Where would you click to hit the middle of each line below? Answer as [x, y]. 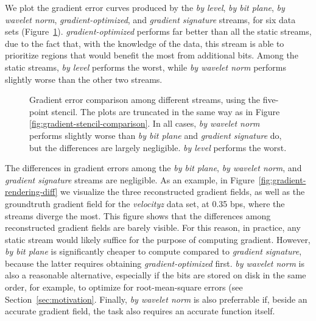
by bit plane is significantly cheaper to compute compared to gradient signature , [153, 251]
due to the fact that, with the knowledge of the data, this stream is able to [145, 43]
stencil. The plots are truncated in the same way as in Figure [166, 111]
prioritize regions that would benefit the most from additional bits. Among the [152, 55]
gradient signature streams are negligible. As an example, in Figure [130, 179]
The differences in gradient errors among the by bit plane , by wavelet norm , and [153, 168]
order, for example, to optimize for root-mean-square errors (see [124, 287]
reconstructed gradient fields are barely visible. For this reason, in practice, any [153, 228]
